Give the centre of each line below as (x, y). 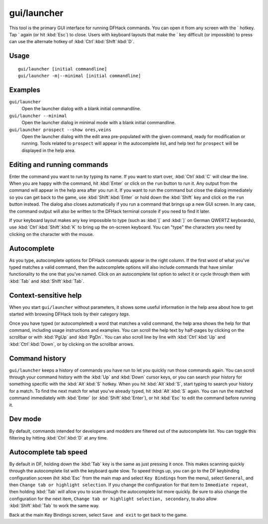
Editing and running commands (59, 165)
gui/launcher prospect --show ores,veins (60, 130)
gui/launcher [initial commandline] (63, 69)
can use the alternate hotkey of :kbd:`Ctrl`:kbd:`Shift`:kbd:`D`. (72, 42)
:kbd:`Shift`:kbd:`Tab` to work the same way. (54, 506)
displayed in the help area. (49, 150)
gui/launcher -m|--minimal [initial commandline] (80, 76)
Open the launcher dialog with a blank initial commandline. (81, 109)
